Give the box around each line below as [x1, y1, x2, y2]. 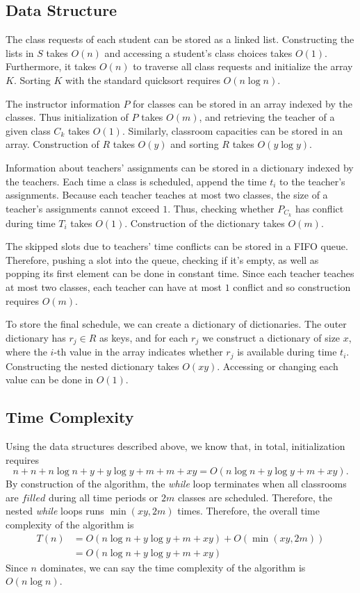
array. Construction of [6, 137, 99, 151]
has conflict [295, 201, 344, 215]
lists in [6, 45, 34, 60]
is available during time [237, 344, 337, 359]
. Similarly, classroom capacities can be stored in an [122, 123, 343, 137]
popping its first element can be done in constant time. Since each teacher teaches [6, 266, 354, 281]
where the [6, 344, 47, 359]
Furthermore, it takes [6, 59, 97, 74]
